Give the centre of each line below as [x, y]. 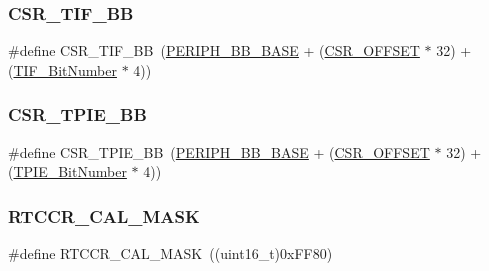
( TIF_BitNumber [62, 69]
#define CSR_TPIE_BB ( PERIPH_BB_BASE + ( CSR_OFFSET [219, 151]
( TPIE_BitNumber [67, 171]
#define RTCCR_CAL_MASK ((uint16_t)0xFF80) [170, 253]
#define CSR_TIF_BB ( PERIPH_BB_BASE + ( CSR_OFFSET [214, 50]
